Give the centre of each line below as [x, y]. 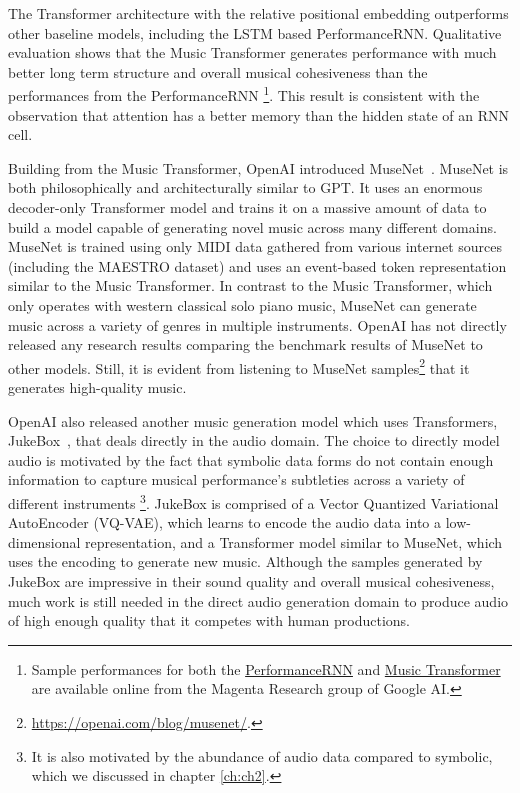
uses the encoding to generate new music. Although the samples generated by [245, 561]
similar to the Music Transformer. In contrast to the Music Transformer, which [250, 285]
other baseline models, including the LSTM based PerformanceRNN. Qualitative [255, 32]
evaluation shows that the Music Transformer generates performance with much [252, 52]
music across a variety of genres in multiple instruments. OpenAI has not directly [257, 324]
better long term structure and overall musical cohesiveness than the [218, 71]
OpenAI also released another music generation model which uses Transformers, [253, 420]
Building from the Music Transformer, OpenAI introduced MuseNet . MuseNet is [258, 167]
